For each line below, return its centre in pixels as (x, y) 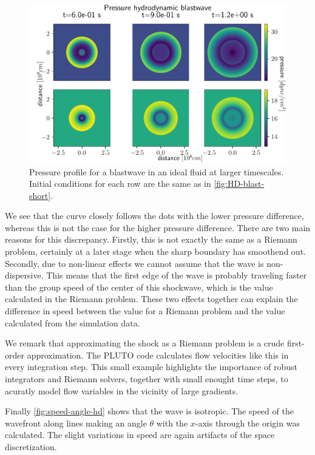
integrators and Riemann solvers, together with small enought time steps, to (147, 379)
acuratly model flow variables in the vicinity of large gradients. (122, 390)
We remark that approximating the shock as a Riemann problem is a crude (145, 343)
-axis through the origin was (247, 423)
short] (40, 195)
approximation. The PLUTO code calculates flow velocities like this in (158, 355)
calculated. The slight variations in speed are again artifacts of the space (140, 435)
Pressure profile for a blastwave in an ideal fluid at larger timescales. (157, 171)
